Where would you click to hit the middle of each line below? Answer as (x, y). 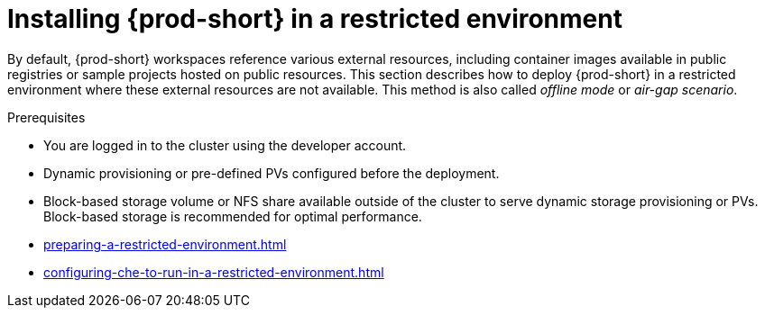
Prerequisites (46, 117)
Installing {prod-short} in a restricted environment (315, 19)
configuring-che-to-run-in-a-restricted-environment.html (214, 272)
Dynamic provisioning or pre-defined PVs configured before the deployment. (272, 173)
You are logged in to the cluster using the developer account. (225, 145)
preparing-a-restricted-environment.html (165, 244)
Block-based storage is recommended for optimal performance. (233, 216)
